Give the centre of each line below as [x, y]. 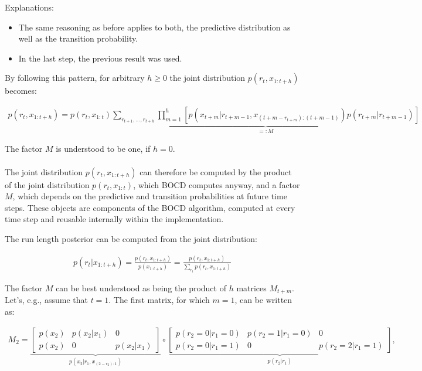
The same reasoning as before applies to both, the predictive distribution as [154, 27]
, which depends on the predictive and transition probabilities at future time [150, 196]
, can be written [263, 300]
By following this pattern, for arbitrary [75, 78]
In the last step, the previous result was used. [100, 58]
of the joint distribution [47, 184]
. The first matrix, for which [159, 300]
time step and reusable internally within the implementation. [114, 219]
